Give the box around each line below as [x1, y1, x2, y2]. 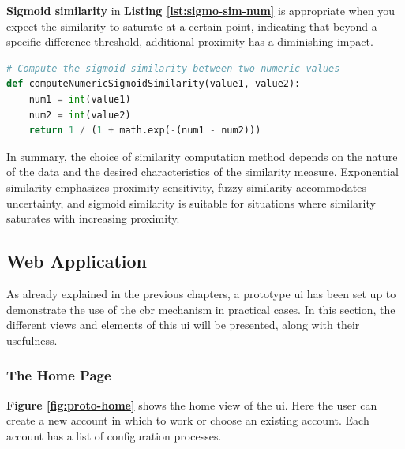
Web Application [6, 249, 148, 273]
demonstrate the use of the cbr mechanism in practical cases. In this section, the [6, 301, 396, 317]
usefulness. [6, 331, 58, 348]
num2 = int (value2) [28, 109, 131, 121]
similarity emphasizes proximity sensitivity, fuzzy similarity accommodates [6, 178, 367, 195]
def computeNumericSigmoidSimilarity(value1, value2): [6, 78, 301, 90]
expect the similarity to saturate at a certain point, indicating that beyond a [6, 17, 377, 34]
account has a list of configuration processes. [6, 427, 222, 443]
